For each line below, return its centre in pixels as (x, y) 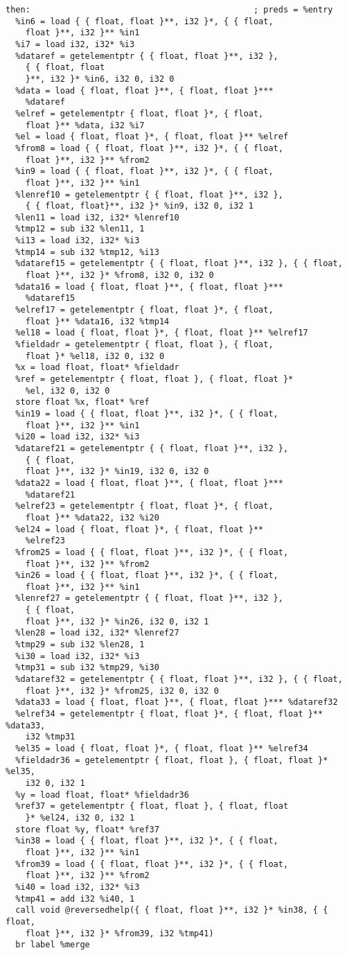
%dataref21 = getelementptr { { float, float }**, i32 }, (152, 448)
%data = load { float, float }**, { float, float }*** (144, 90)
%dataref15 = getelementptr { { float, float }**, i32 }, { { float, (179, 264)
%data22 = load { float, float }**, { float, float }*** (149, 483)
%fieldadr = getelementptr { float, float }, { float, (144, 345)
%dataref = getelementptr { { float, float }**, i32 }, (147, 56)
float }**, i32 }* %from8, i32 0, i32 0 (119, 275)
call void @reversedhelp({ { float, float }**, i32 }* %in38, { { (172, 910)
